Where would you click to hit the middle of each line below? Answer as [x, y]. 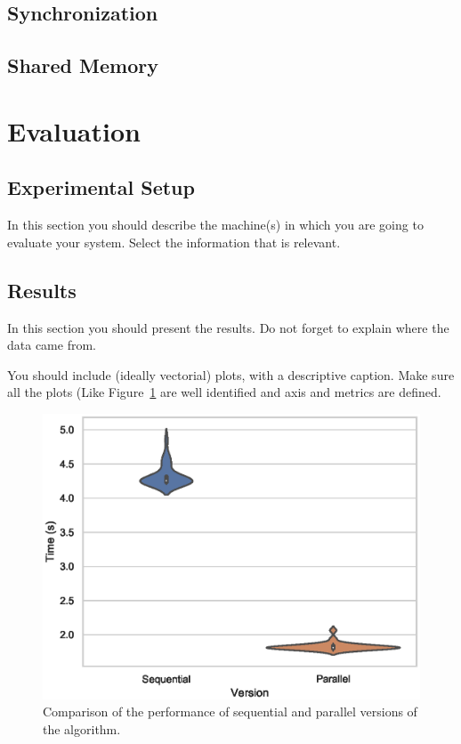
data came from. [52, 345]
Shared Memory [83, 65]
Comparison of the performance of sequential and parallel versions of [230, 712]
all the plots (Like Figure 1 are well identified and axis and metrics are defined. [224, 392]
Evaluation [74, 130]
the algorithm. [82, 728]
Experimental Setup [101, 187]
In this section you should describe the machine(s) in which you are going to [215, 225]
